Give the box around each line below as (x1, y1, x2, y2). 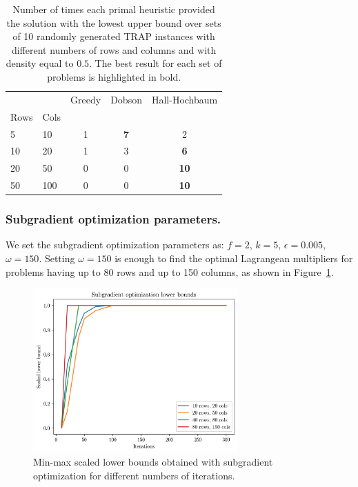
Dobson (110, 92, 142, 106)
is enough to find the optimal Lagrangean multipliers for (115, 250, 353, 265)
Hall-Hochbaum (151, 92, 218, 106)
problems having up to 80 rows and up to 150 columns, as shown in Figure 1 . (6, 264, 334, 279)
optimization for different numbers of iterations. (33, 468, 235, 482)
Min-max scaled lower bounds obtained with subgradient (33, 455, 273, 469)
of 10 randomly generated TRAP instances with (12, 29, 215, 43)
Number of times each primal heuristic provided (12, 2, 215, 16)
